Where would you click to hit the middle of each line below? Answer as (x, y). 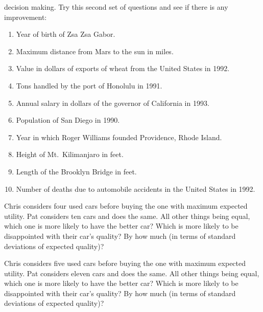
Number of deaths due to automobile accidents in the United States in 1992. (136, 188)
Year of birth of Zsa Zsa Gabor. (66, 34)
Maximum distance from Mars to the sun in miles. (95, 51)
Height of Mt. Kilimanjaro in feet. (70, 154)
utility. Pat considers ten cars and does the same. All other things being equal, (127, 216)
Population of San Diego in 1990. (68, 120)
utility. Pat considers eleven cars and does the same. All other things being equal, (132, 273)
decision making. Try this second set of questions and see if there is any (116, 7)
